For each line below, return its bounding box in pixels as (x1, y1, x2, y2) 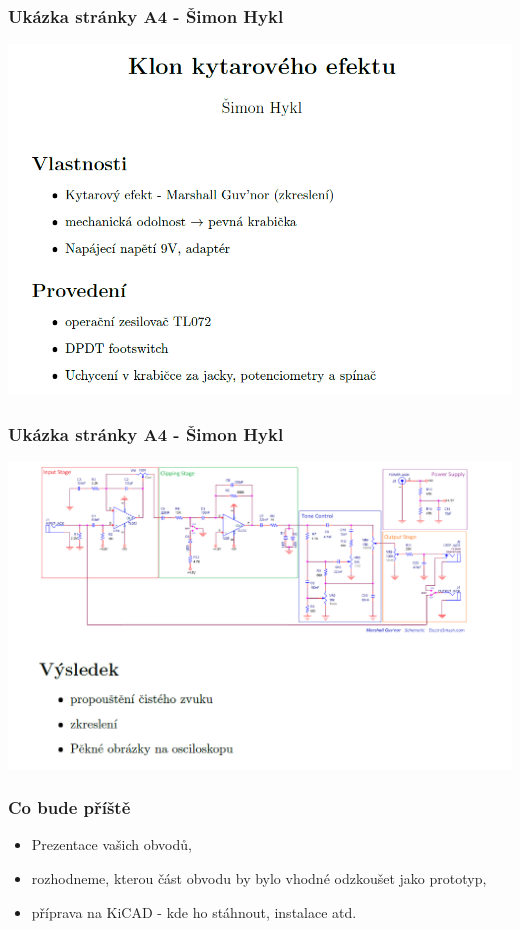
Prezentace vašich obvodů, (31, 834, 192, 855)
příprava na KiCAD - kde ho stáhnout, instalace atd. (31, 901, 357, 922)
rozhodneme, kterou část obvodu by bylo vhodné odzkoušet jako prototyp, (31, 867, 487, 888)
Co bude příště (8, 795, 131, 820)
